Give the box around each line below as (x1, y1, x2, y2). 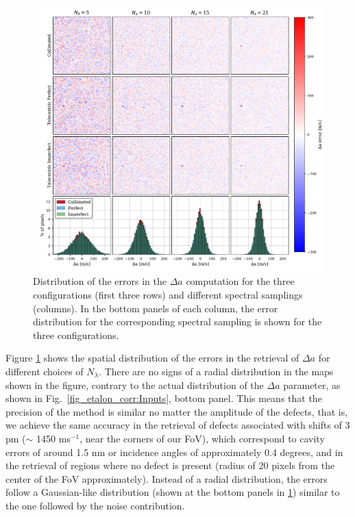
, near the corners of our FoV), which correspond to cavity (79, 431, 325, 445)
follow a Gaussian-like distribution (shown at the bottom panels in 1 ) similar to (5, 485, 340, 499)
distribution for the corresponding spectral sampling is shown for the (33, 314, 322, 329)
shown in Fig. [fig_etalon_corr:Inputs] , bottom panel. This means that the (5, 391, 322, 405)
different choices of (5, 364, 84, 378)
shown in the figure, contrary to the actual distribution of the (5, 377, 264, 392)
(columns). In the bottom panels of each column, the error (33, 301, 278, 315)
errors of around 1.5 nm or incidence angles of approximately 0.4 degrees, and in (5, 444, 343, 459)
